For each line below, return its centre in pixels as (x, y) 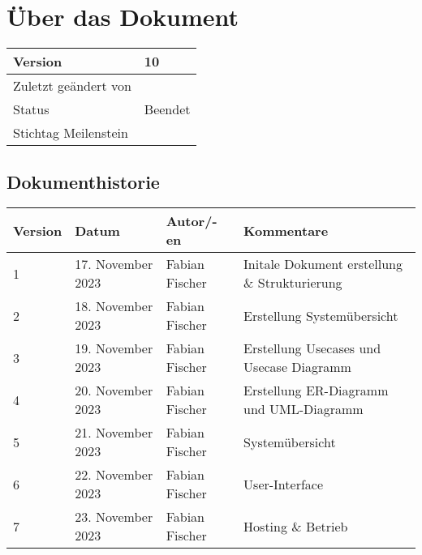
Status (31, 109)
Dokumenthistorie (83, 181)
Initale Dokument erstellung (323, 264)
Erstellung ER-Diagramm (316, 391)
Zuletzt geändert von (72, 86)
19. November (114, 348)
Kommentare (286, 230)
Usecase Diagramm (297, 367)
